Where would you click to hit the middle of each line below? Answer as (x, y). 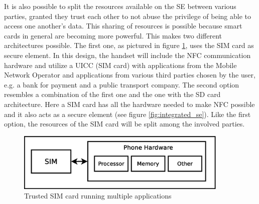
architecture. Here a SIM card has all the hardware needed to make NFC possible (129, 104)
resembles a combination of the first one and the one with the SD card (112, 94)
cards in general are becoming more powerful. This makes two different (113, 35)
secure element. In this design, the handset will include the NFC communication (127, 55)
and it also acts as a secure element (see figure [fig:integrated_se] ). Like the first (127, 114)
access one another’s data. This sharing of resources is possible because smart (123, 26)
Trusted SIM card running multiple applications (98, 196)
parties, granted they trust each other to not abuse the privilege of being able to (127, 16)
